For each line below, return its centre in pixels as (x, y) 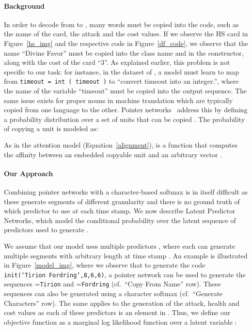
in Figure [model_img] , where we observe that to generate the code (105, 265)
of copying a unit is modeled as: (51, 128)
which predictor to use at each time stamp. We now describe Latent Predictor (120, 211)
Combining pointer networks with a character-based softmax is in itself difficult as (126, 191)
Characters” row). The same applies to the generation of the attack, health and (122, 303)
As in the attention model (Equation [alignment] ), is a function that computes (121, 144)
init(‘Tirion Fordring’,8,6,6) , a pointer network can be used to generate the (125, 274)
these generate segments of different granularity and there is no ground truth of (122, 201)
